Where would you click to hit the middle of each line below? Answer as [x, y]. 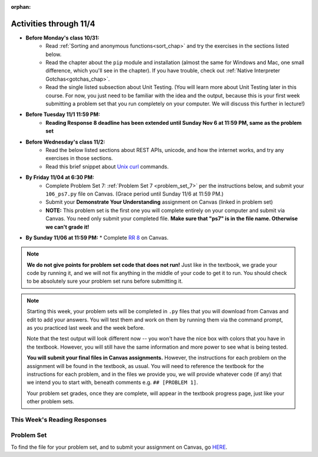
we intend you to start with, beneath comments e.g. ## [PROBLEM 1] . [112, 382]
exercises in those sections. [79, 158]
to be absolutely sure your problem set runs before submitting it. [105, 281]
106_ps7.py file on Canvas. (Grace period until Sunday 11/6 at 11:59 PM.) [135, 194]
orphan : [21, 7]
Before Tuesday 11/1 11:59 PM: [63, 114]
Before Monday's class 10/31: [62, 38]
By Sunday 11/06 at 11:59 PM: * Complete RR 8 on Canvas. [97, 237]
